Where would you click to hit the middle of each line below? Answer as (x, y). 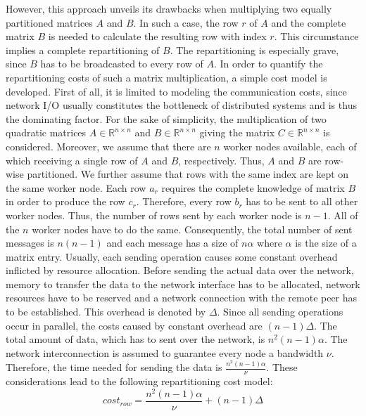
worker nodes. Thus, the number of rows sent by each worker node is (154, 215)
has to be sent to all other (302, 201)
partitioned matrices (49, 22)
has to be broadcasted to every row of (122, 64)
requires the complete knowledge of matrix (253, 187)
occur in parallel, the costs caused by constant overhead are (134, 325)
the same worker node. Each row (76, 187)
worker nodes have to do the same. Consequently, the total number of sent (192, 229)
